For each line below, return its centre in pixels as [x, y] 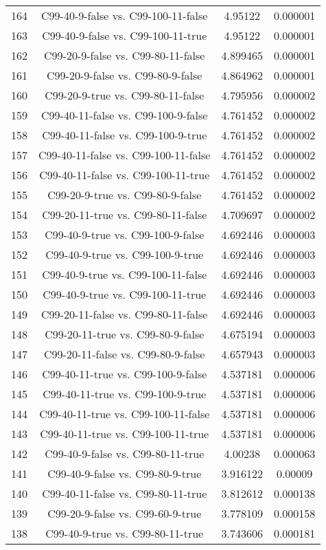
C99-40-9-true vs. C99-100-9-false [125, 234]
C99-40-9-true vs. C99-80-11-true [125, 533]
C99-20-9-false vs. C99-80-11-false [125, 55]
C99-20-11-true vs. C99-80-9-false [125, 334]
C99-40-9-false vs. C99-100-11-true [125, 35]
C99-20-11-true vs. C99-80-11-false [125, 215]
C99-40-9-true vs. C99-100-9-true [125, 254]
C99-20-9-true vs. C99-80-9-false [125, 195]
